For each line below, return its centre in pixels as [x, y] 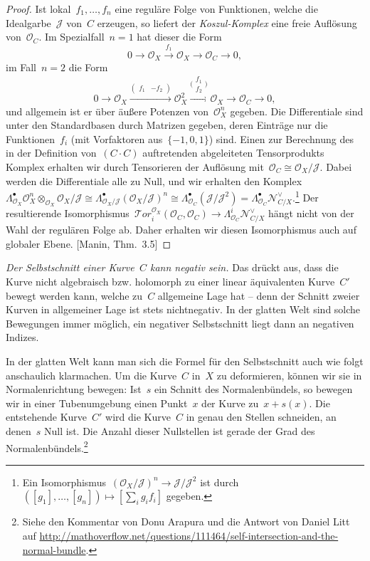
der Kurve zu [230, 403]
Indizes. [22, 337]
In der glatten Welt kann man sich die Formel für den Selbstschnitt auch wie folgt [185, 361]
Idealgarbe [28, 22]
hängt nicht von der [311, 213]
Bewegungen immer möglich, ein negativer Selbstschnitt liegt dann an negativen [180, 323]
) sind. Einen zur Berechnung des [281, 138]
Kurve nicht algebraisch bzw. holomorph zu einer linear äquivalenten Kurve [170, 281]
